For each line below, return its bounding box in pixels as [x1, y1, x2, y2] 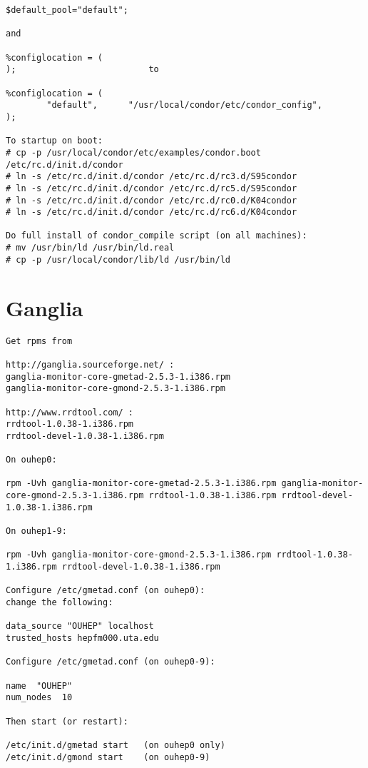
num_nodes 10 [6, 692, 73, 703]
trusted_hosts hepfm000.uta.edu [6, 632, 159, 643]
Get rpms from [6, 335, 73, 346]
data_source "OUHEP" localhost [6, 621, 154, 632]
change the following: [6, 597, 113, 607]
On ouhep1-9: [6, 526, 67, 537]
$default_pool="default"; [6, 5, 128, 15]
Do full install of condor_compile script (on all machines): [6, 231, 307, 241]
